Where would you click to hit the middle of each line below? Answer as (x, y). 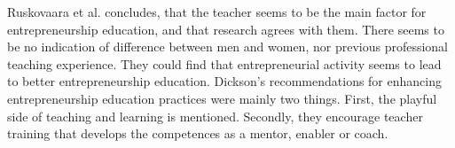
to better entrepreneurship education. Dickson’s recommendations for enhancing (224, 81)
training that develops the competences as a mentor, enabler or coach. (198, 133)
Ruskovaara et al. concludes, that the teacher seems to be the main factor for (217, 12)
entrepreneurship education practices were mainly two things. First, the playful (222, 98)
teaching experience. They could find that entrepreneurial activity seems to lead (224, 63)
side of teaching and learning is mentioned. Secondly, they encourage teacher (215, 116)
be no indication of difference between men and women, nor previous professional (227, 47)
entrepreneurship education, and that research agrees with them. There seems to (226, 29)
